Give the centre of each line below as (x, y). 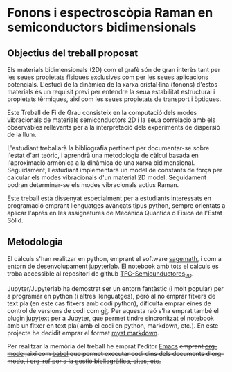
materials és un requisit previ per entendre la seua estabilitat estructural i (111, 92)
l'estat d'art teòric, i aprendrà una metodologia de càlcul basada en (103, 155)
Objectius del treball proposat (73, 53)
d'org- (215, 353)
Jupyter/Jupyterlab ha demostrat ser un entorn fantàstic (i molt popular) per (115, 288)
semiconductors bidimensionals (102, 27)
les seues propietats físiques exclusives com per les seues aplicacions (108, 77)
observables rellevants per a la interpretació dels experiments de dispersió (114, 127)
